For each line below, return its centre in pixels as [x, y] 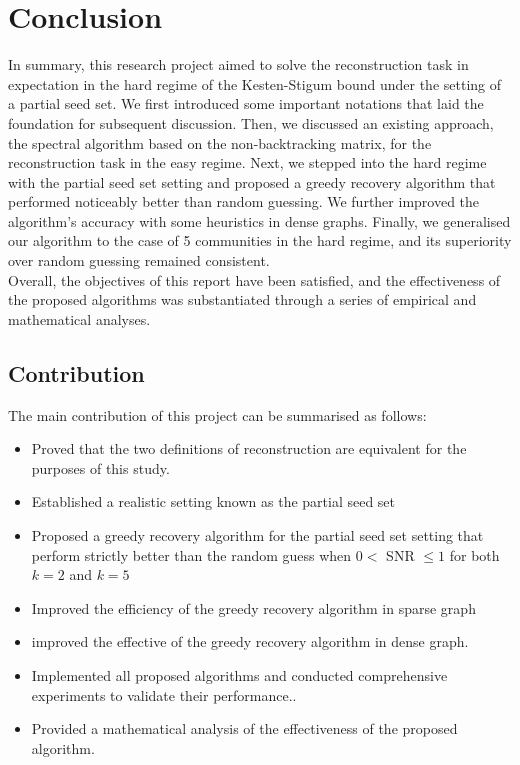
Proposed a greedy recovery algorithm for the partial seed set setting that [257, 535]
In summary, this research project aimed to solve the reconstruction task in [238, 64]
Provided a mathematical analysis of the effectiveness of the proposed [244, 728]
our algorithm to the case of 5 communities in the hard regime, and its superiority [260, 240]
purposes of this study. [100, 467]
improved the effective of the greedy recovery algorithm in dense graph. [250, 641]
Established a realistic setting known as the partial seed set [213, 501]
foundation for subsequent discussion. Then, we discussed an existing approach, [251, 122]
